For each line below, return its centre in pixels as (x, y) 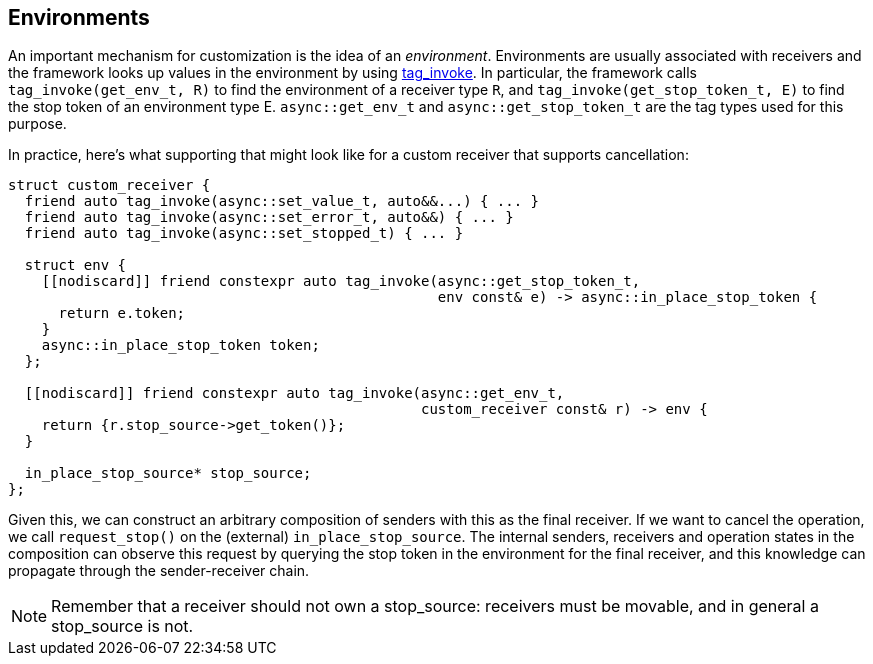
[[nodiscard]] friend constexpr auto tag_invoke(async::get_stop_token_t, (341, 281)
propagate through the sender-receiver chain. (159, 571)
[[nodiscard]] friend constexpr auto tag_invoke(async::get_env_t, (294, 393)
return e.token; (122, 313)
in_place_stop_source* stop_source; (168, 473)
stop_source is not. (122, 626)
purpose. (37, 124)
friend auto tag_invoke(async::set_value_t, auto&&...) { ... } (282, 201)
